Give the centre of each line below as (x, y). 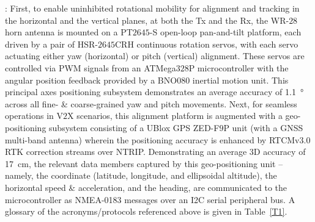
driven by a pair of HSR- (51, 44)
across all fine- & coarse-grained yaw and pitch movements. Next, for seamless (151, 103)
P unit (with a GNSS (263, 127)
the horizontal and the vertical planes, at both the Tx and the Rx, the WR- (147, 20)
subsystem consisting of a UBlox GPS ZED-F (134, 127)
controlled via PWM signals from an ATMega (91, 67)
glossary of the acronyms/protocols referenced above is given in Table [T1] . (146, 211)
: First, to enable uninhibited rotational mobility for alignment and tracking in (152, 8)
